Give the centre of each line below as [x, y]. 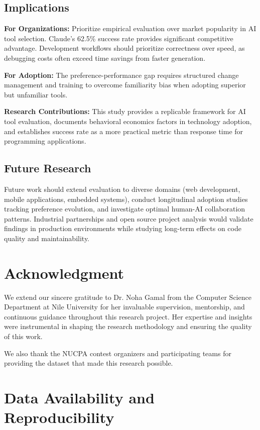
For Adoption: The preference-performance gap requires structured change [121, 75]
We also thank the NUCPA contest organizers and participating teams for [118, 353]
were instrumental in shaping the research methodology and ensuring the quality [128, 326]
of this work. [23, 336]
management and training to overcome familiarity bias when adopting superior [125, 85]
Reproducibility [59, 417]
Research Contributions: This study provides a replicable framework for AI [125, 111]
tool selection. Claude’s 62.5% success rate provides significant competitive [119, 38]
